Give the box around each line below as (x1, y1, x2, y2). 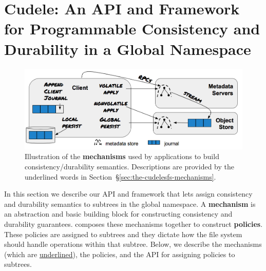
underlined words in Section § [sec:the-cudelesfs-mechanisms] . (25, 171, 216, 182)
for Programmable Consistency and (4, 18, 260, 39)
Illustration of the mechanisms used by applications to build (25, 151, 219, 162)
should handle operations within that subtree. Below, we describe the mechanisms (4, 239, 262, 249)
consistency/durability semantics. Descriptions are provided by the (25, 161, 234, 172)
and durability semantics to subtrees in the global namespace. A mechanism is (4, 198, 256, 209)
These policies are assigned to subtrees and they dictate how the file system (4, 228, 242, 239)
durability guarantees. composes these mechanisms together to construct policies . (4, 219, 263, 229)
